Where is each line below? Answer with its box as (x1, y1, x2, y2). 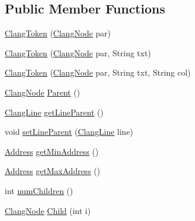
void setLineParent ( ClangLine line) (5, 125, 134, 138)
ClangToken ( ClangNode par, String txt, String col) (5, 66, 191, 79)
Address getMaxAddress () (5, 165, 100, 177)
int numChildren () (5, 184, 73, 196)
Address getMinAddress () (5, 145, 99, 157)
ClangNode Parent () (5, 86, 80, 98)
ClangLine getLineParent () (5, 106, 104, 118)
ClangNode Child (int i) (5, 204, 91, 216)
